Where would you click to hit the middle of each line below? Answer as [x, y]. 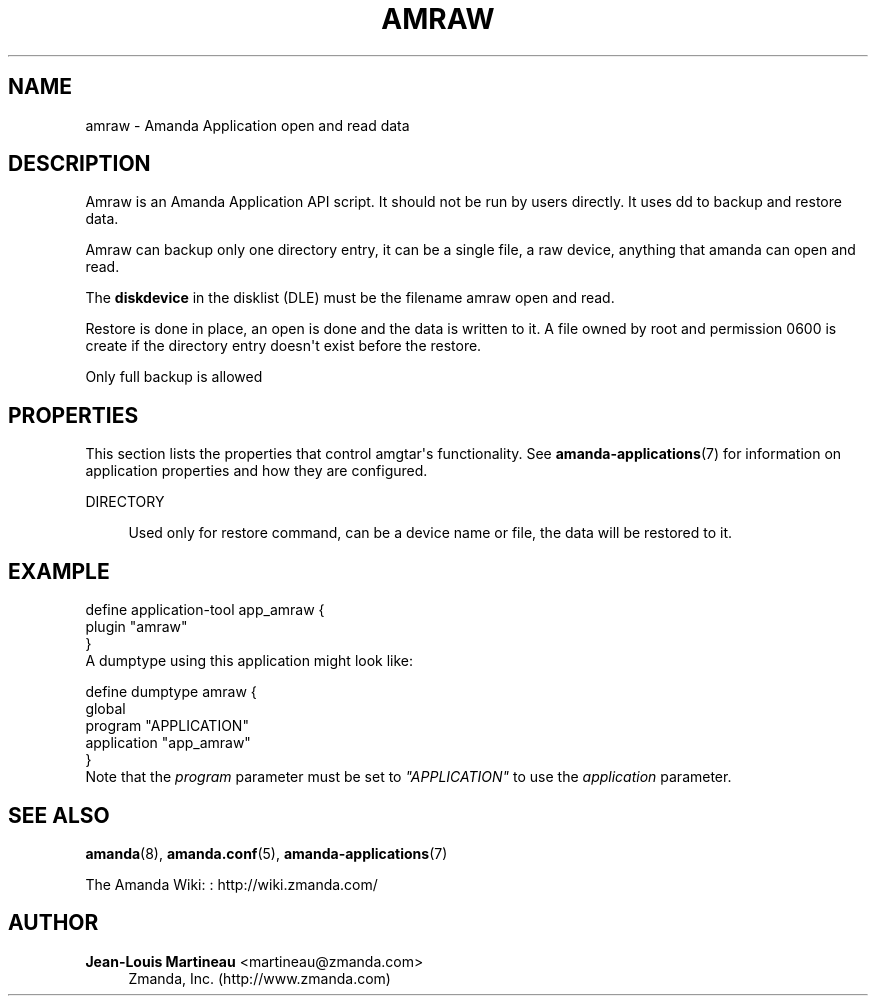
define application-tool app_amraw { [205, 610]
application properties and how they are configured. [256, 471]
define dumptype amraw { [171, 692]
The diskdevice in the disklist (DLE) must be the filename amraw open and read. [350, 298]
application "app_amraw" [168, 743]
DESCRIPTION [79, 164]
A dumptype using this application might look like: [249, 661]
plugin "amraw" [136, 627]
